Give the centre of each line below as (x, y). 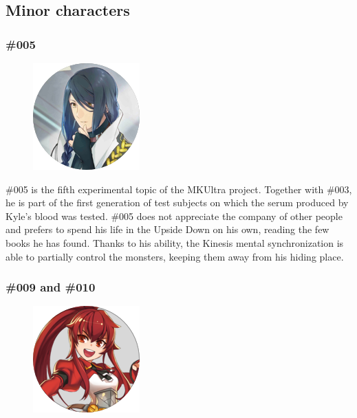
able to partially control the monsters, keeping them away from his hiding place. (175, 256)
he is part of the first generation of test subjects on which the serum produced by (177, 202)
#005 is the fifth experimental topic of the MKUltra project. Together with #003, (179, 189)
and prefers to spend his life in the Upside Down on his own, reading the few (167, 229)
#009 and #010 (51, 287)
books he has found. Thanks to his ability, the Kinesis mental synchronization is (175, 242)
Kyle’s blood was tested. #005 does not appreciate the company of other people (174, 216)
